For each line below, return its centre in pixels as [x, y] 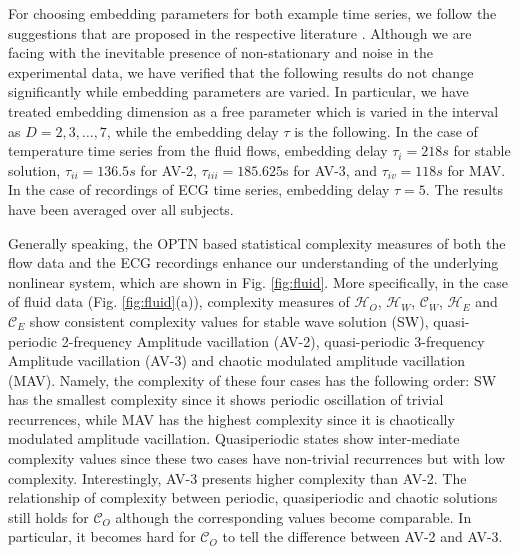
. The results [464, 189]
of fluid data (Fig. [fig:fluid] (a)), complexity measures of [179, 301]
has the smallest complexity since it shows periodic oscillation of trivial [226, 399]
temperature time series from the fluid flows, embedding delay [198, 150]
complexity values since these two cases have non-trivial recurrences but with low [257, 458]
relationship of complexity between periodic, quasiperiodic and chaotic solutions [253, 497]
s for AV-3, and [330, 169]
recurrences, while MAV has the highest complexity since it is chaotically [231, 418]
